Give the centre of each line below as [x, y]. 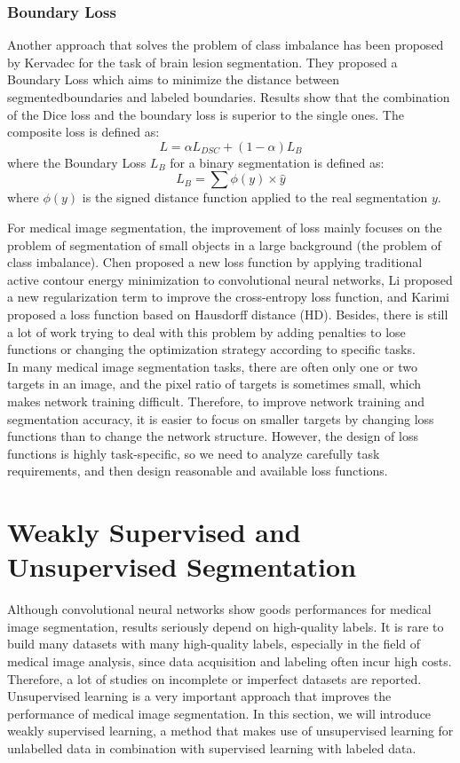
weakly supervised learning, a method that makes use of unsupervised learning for [230, 731]
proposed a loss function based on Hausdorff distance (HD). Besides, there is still [228, 314]
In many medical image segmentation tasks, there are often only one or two [212, 366]
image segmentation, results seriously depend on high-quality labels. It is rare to [226, 626]
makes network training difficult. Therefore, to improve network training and [216, 401]
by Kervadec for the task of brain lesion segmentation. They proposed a [202, 62]
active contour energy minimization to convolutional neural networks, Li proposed [230, 279]
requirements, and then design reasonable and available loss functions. [198, 471]
